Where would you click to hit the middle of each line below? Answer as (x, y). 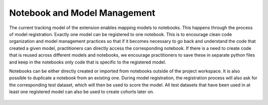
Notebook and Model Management (82, 13)
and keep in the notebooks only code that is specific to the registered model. (88, 62)
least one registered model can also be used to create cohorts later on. (82, 92)
